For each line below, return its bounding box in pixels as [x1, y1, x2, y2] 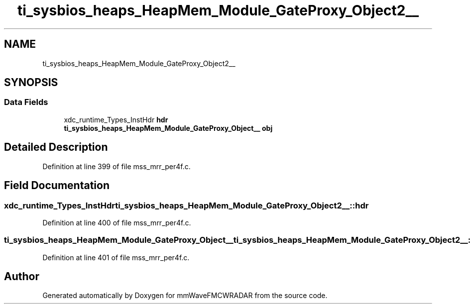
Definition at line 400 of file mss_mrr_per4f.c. [42, 218, 191, 227]
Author [4, 270, 39, 283]
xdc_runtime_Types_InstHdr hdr [64, 115, 168, 124]
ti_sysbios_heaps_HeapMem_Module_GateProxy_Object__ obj [64, 123, 273, 132]
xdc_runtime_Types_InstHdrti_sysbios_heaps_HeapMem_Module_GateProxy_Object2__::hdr [4, 200, 369, 210]
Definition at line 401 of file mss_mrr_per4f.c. [42, 253, 190, 262]
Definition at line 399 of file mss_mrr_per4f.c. [42, 162, 191, 171]
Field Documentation [4, 179, 110, 192]
